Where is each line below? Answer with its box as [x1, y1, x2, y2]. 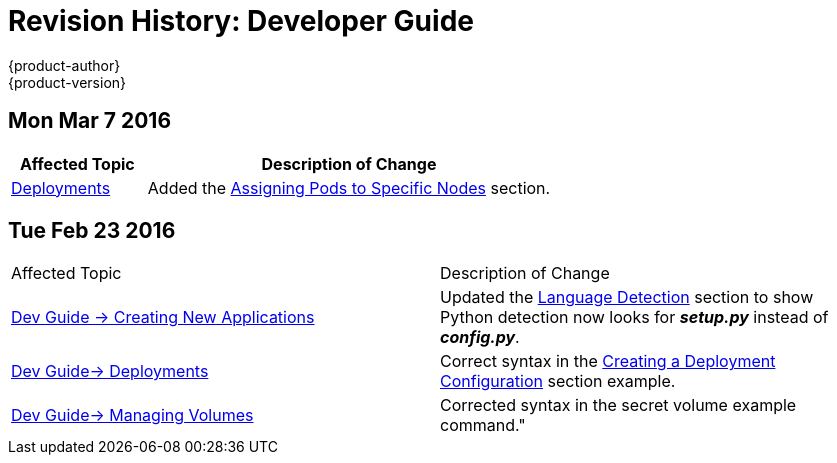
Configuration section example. [440, 371, 676, 392]
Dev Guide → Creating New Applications [11, 307, 315, 328]
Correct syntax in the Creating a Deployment [440, 351, 776, 372]
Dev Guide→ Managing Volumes [11, 405, 254, 426]
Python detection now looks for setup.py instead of [440, 307, 829, 328]
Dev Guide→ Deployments [11, 361, 209, 382]
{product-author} [8, 56, 121, 74]
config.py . [440, 327, 520, 348]
